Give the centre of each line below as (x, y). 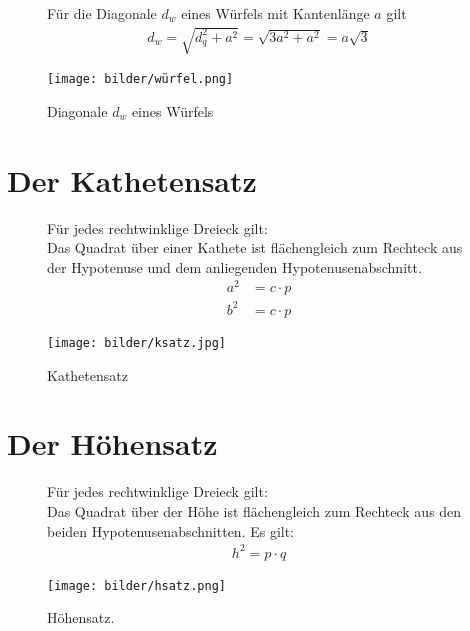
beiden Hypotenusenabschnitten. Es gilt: (171, 530)
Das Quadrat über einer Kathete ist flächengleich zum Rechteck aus (255, 247)
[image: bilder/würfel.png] (140, 79)
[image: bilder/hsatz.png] (136, 585)
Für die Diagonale (102, 13)
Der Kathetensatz (132, 179)
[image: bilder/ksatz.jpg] (136, 342)
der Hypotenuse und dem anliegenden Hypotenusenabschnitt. (234, 266)
